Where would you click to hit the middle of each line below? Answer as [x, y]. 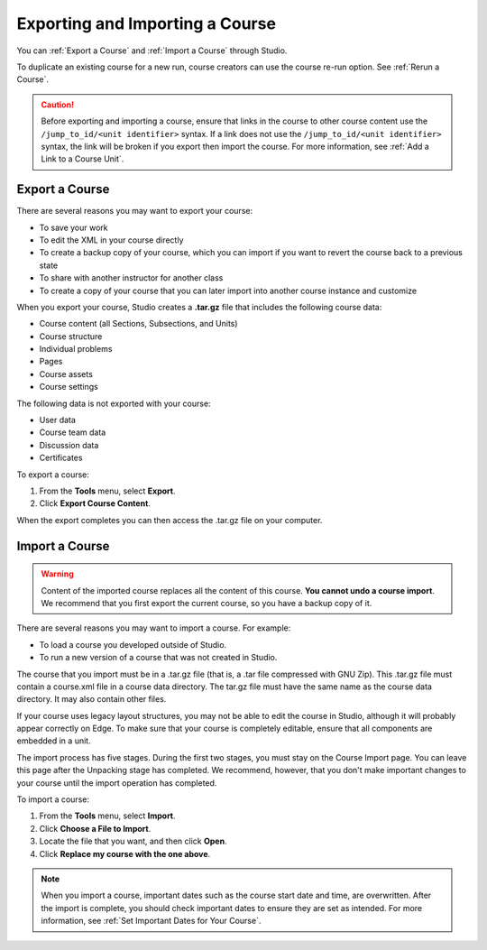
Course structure [71, 336]
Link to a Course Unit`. [83, 159]
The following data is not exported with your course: [114, 403]
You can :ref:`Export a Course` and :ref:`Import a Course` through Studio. [152, 51]
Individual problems [76, 349]
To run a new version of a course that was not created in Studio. [158, 658]
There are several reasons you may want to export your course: [134, 211]
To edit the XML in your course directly [111, 240]
